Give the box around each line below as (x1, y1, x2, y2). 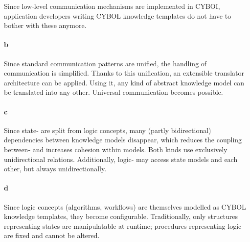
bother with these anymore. (4, 20, 87, 30)
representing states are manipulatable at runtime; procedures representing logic (4, 220, 242, 231)
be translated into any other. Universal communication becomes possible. (4, 87, 223, 97)
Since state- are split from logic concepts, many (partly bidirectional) (4, 125, 211, 135)
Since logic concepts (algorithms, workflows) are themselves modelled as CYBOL (4, 201, 246, 212)
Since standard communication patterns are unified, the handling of (4, 58, 207, 68)
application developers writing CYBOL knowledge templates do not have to (4, 10, 231, 21)
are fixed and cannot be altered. (4, 230, 100, 241)
